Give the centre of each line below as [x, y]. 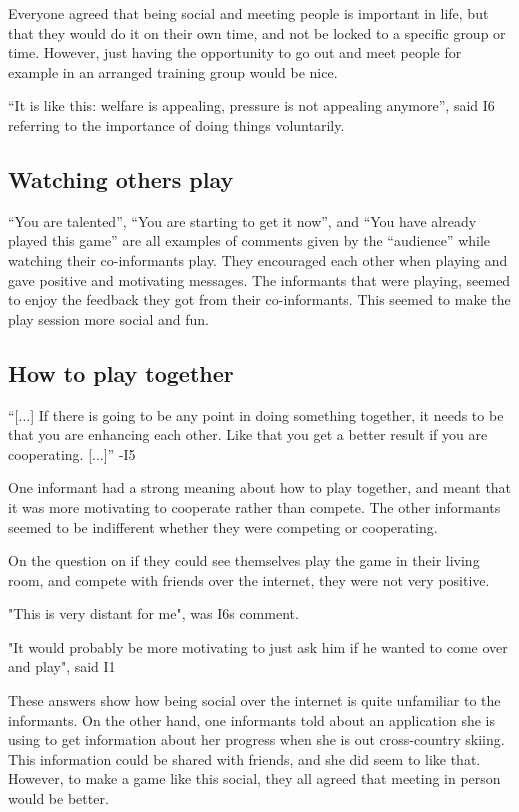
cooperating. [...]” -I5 [72, 453]
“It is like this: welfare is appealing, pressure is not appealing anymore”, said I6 [251, 105]
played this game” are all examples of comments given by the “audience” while [249, 240]
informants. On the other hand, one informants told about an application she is [251, 719]
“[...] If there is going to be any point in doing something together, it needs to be [256, 414]
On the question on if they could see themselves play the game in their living [244, 560]
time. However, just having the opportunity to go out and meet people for [235, 52]
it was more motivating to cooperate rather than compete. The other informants [254, 506]
